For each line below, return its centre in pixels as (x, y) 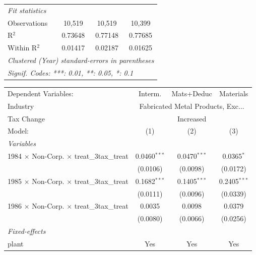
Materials (234, 93)
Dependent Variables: (41, 93)
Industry (21, 106)
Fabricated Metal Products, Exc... (192, 106)
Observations (28, 22)
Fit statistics (27, 10)
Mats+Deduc (192, 93)
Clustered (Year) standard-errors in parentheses (81, 60)
